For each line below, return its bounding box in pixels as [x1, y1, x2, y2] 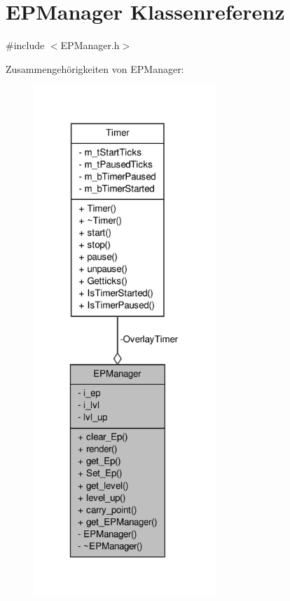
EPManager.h [60, 38, 120, 53]
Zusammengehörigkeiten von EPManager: [6, 61, 184, 76]
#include [6, 38, 45, 53]
